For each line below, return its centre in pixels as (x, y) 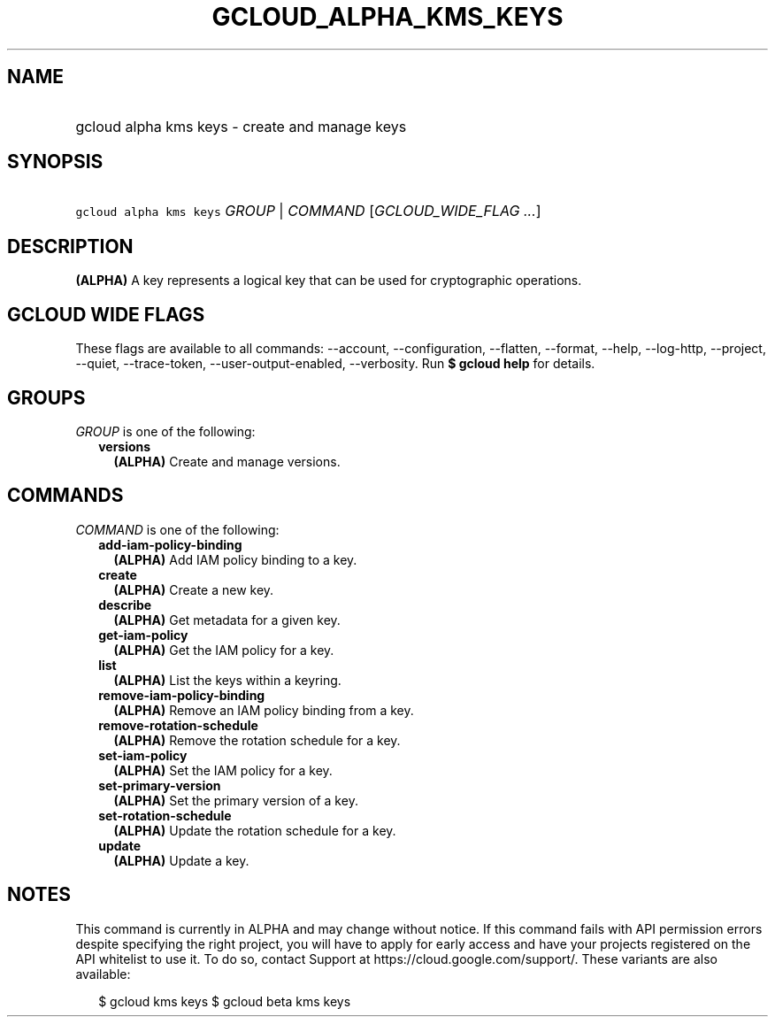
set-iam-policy (143, 755)
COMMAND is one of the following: (177, 529)
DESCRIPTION (70, 246)
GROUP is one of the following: (165, 431)
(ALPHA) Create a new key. (194, 589)
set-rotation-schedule (165, 815)
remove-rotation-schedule (178, 725)
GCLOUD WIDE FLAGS (106, 314)
